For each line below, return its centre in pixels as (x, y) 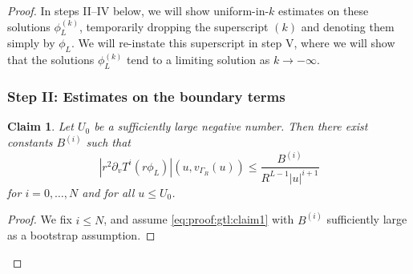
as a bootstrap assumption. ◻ (81, 235)
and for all (108, 192)
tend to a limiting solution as (198, 60)
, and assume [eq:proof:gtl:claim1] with (199, 219)
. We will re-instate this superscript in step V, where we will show (233, 43)
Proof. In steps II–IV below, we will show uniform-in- (138, 10)
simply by (31, 43)
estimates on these (324, 10)
